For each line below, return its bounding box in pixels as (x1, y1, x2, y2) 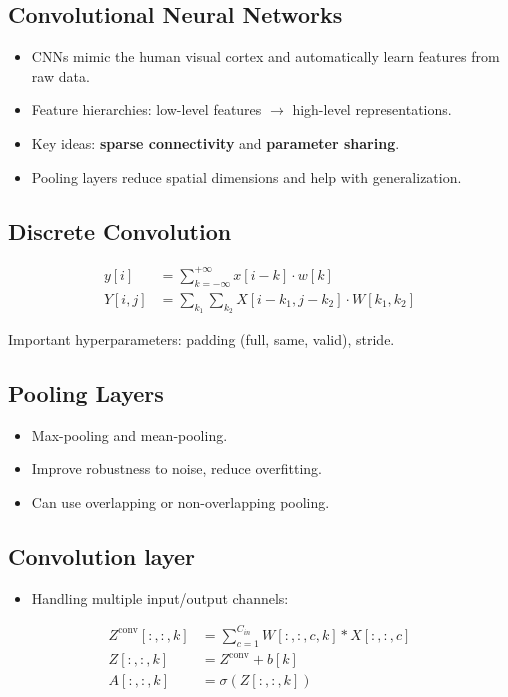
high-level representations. (292, 99, 452, 120)
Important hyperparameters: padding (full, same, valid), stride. (8, 328, 395, 349)
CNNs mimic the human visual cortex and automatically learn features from (31, 46, 500, 67)
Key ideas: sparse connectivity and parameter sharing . (31, 132, 400, 153)
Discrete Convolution (8, 215, 232, 246)
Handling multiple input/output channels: (31, 587, 289, 608)
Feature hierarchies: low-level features (31, 99, 262, 120)
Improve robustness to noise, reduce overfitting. (31, 458, 322, 479)
